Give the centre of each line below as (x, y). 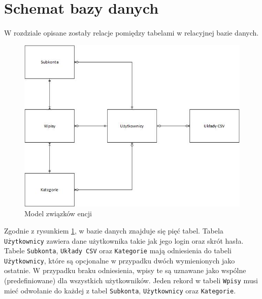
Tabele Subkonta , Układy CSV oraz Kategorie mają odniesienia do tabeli (118, 251)
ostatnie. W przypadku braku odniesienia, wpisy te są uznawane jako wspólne (125, 270)
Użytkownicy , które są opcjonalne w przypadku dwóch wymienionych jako (120, 260)
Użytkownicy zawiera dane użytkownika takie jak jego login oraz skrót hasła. (124, 240)
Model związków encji (58, 213)
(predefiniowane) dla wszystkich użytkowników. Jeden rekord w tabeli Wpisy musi (131, 280)
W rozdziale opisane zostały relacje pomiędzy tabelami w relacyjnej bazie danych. (132, 32)
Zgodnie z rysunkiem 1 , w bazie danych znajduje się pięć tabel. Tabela (114, 230)
